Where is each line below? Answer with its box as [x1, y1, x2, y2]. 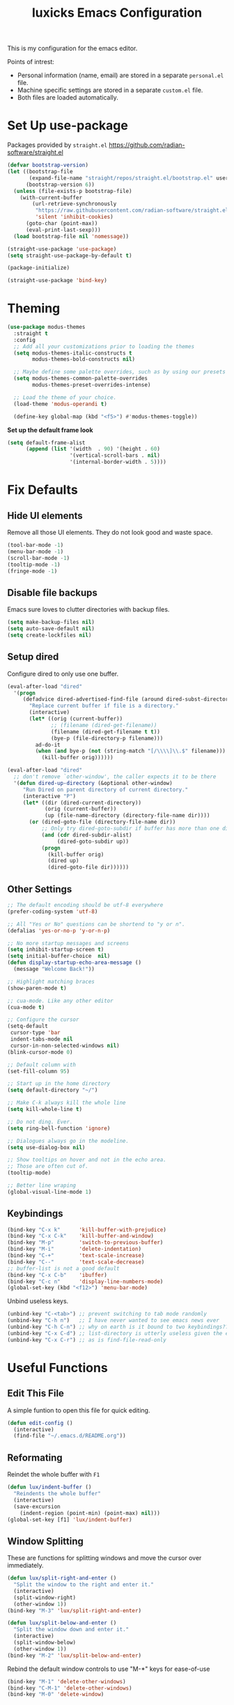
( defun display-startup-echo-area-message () [7, 959, 141, 966]
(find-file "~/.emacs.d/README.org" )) [13, 1433, 127, 1440]
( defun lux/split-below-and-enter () [7, 1619, 117, 1627]
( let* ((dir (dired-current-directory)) [22, 799, 141, 806]
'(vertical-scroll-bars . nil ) [69, 452, 160, 459]
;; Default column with [7, 1061, 77, 1068]
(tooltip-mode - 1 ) [7, 561, 61, 568]
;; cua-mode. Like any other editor [7, 997, 114, 1004]
